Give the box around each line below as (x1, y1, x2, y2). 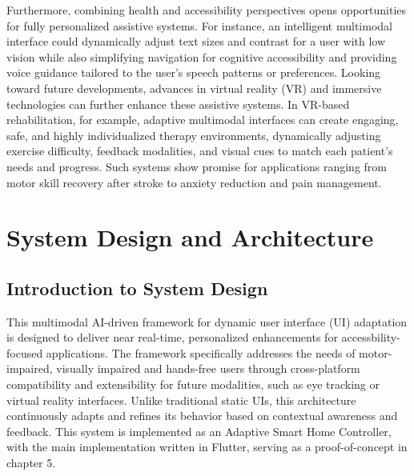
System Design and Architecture (6, 221, 374, 254)
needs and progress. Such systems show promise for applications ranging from (6, 158, 387, 174)
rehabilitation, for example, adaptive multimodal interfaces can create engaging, (6, 111, 399, 128)
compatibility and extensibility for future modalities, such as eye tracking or (6, 376, 380, 393)
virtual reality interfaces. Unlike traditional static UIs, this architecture (6, 391, 356, 408)
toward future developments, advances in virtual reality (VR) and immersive (6, 79, 382, 96)
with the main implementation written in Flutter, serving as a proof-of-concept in (6, 438, 408, 455)
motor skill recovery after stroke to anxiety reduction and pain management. (6, 174, 382, 190)
